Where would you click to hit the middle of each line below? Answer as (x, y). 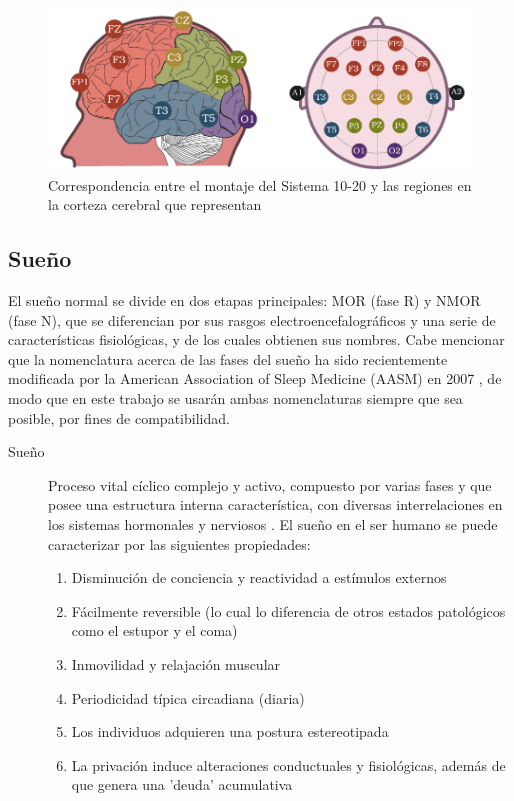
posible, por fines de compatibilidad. (119, 417)
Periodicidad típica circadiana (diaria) (188, 697)
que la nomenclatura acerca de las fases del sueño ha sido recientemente (228, 358)
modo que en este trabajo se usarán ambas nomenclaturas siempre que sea (235, 397)
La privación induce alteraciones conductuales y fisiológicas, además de (288, 764)
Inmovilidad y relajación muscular (176, 663)
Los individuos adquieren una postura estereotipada (230, 731)
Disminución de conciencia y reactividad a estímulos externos (259, 577)
